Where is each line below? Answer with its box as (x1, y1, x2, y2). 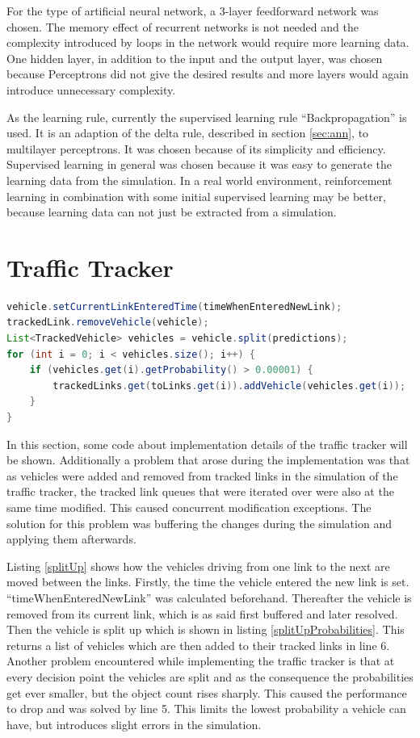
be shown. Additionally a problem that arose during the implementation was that (6, 451, 410, 468)
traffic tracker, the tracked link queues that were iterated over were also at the (6, 483, 394, 500)
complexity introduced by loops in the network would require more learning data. (6, 34, 409, 51)
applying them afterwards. (6, 530, 136, 547)
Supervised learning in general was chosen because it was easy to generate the (6, 156, 392, 173)
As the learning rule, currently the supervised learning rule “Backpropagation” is (6, 108, 407, 125)
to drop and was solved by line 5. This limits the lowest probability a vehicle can (6, 700, 406, 717)
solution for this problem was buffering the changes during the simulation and (6, 514, 392, 531)
